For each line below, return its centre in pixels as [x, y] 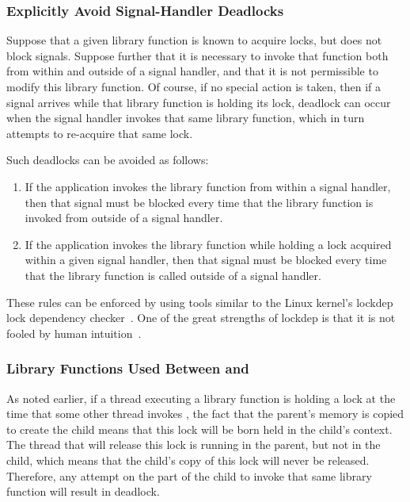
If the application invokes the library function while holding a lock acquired [208, 244]
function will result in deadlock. [83, 491]
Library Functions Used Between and [128, 368]
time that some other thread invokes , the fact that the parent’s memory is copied [205, 414]
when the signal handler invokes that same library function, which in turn [186, 118]
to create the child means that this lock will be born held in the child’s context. [199, 429]
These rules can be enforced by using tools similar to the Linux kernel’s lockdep [200, 302]
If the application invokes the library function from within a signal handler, [208, 186]
